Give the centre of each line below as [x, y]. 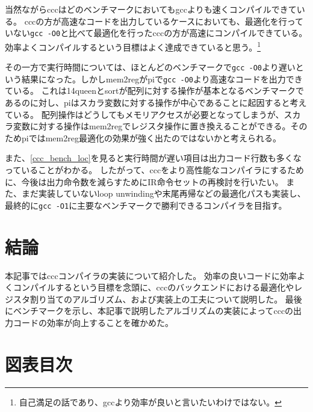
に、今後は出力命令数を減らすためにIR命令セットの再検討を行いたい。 [144, 181]
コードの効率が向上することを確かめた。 [93, 322]
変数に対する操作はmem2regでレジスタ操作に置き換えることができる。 [152, 126]
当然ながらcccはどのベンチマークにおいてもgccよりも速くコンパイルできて [151, 9]
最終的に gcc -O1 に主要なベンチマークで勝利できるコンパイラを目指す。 [146, 205]
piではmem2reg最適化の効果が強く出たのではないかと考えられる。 [151, 137]
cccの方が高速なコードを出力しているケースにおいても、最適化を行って [164, 21]
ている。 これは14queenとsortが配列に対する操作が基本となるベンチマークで [155, 91]
